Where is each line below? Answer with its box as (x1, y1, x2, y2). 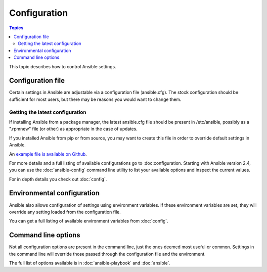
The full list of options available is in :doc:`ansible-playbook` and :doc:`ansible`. (9, 260, 171, 266)
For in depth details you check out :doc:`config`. (9, 176, 107, 182)
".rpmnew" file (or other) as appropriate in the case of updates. (9, 126, 138, 132)
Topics (9, 25, 24, 31)
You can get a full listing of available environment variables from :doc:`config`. (9, 218, 168, 224)
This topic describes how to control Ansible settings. (9, 63, 116, 69)
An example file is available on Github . (9, 151, 87, 157)
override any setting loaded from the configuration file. (9, 209, 121, 215)
